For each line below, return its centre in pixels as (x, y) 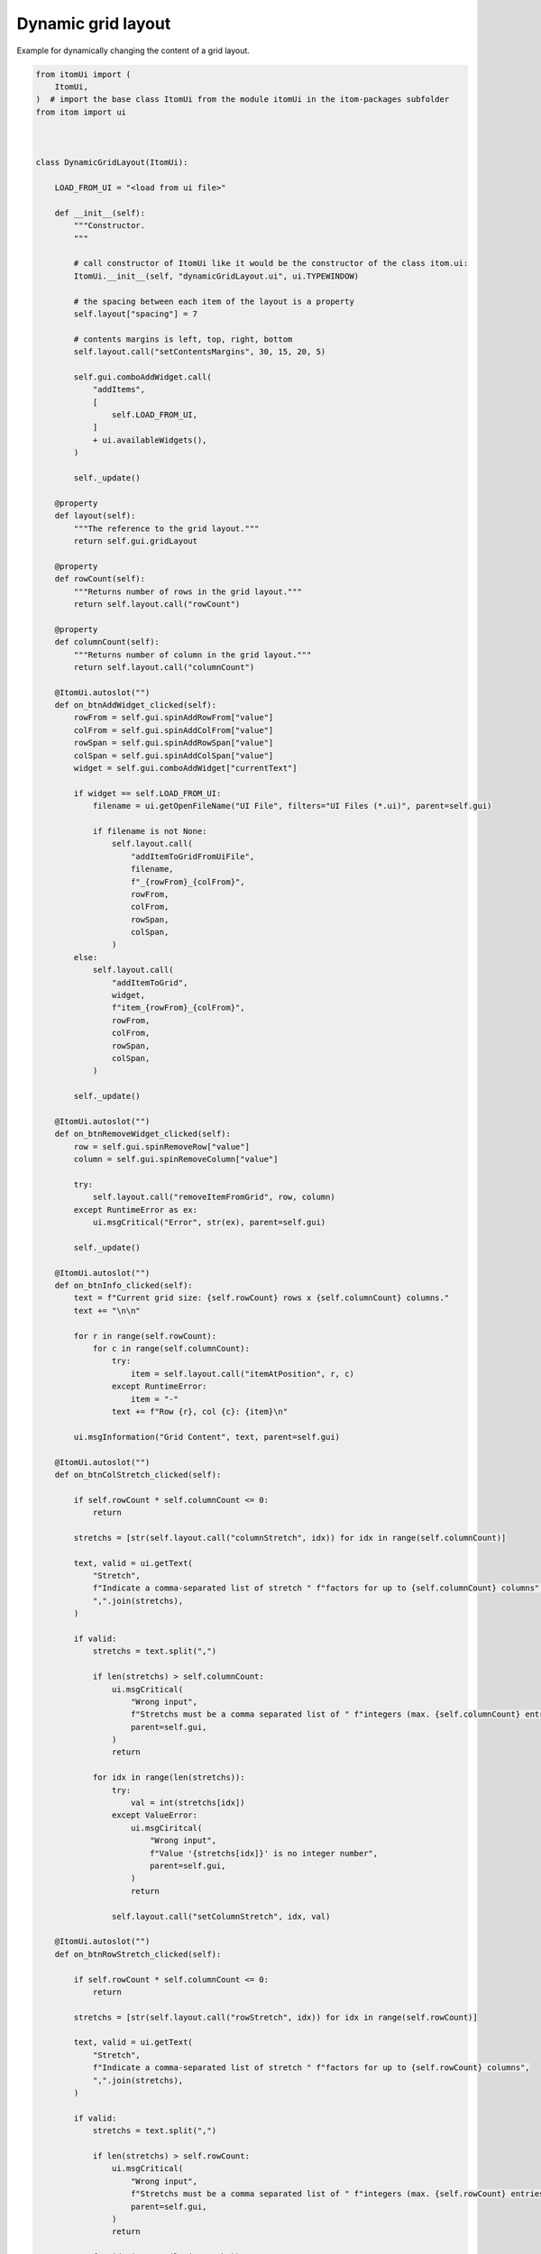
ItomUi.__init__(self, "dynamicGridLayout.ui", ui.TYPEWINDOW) (216, 276)
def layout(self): (95, 516)
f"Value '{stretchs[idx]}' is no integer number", (264, 1853)
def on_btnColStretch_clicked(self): (138, 1475)
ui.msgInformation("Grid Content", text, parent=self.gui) (207, 1437)
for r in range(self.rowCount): (145, 1336)
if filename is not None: (150, 831)
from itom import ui (81, 112)
